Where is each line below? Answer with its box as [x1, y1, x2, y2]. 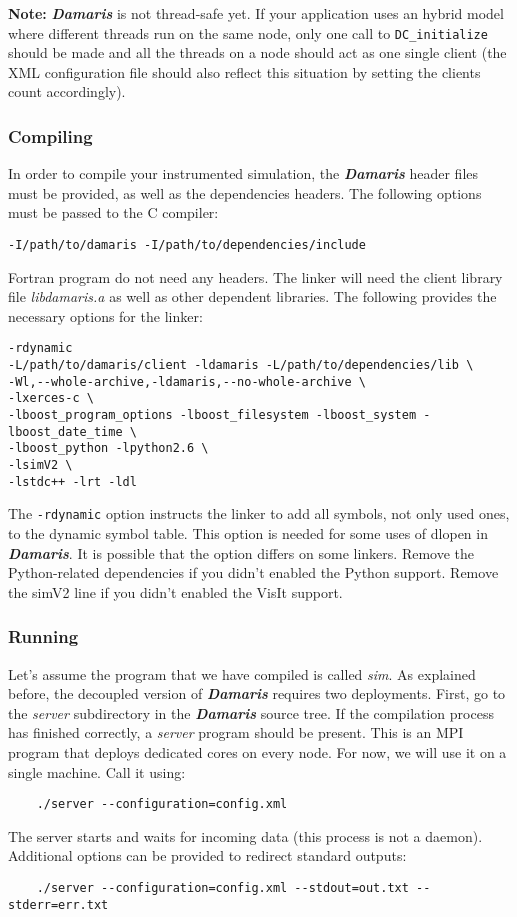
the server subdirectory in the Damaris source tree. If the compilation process [8, 702, 494, 723]
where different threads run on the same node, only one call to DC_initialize [8, 22, 488, 43]
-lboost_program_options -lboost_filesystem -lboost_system [8, 408, 417, 423]
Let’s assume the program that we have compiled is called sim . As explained [8, 663, 476, 684]
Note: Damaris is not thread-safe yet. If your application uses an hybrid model [8, 3, 504, 23]
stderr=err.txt [8, 897, 109, 912]
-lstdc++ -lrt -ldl [8, 474, 137, 489]
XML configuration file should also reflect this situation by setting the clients [8, 61, 481, 82]
